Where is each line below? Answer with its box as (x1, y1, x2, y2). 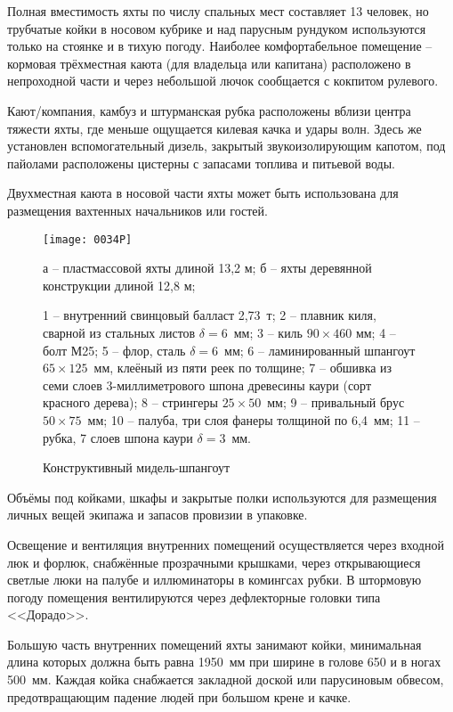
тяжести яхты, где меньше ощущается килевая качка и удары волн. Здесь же (7, 119, 422, 137)
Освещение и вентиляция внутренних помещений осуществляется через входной (7, 535, 444, 553)
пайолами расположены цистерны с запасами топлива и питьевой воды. (7, 153, 395, 172)
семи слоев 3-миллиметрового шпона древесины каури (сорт (43, 375, 372, 394)
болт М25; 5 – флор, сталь (43, 340, 186, 359)
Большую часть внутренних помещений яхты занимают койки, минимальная (7, 634, 422, 653)
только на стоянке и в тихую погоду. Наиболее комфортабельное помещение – (7, 37, 433, 55)
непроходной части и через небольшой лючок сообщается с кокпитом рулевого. (7, 71, 439, 90)
